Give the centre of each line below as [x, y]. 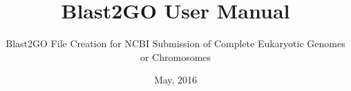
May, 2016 [175, 80]
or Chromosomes [175, 56]
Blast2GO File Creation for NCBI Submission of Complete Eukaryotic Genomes [175, 43]
